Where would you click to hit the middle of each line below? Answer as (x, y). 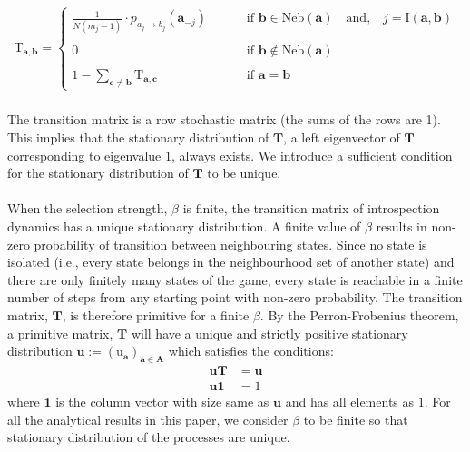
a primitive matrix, (60, 333)
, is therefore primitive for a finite (156, 314)
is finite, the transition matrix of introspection (311, 208)
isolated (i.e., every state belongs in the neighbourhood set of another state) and (231, 262)
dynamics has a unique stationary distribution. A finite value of (184, 226)
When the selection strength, (88, 208)
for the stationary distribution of (98, 173)
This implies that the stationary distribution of (138, 137)
